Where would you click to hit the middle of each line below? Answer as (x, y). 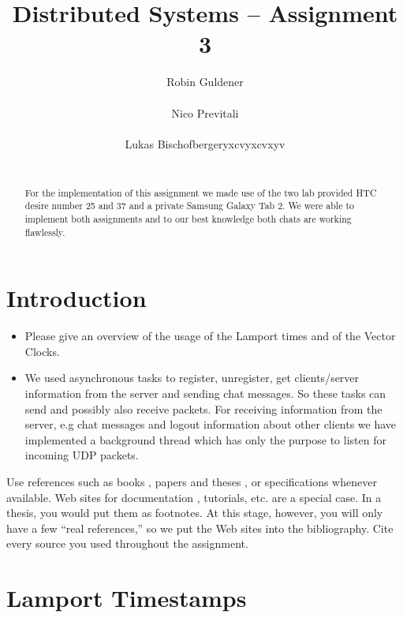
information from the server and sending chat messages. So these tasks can (205, 393)
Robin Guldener (205, 82)
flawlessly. (45, 232)
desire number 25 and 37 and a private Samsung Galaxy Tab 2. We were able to (189, 206)
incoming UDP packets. (82, 455)
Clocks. (42, 351)
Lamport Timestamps (127, 598)
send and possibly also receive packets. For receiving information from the (203, 408)
